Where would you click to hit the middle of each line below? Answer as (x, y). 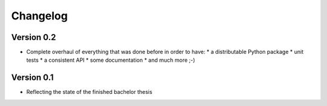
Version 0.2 (34, 37)
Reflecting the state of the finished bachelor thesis (89, 92)
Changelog (39, 16)
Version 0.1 (32, 78)
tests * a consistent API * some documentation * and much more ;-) (111, 60)
